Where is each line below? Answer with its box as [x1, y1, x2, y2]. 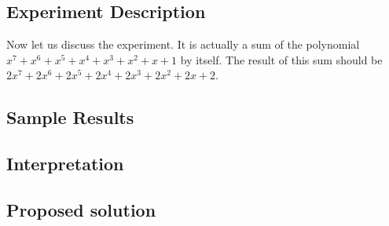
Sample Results [6, 105, 134, 129]
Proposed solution [6, 197, 156, 221]
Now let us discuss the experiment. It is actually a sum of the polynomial [6, 36, 360, 53]
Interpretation [6, 151, 124, 176]
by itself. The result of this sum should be [180, 51, 383, 67]
